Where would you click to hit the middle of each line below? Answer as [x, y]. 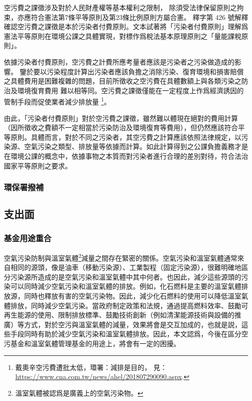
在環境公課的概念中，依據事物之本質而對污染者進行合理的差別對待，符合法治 [126, 156]
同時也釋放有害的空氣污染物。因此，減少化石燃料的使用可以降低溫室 [133, 296]
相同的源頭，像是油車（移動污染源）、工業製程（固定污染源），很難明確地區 [129, 267]
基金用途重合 [28, 238]
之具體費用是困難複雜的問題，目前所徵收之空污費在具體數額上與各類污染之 [123, 81]
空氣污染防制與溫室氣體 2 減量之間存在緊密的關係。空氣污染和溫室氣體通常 [121, 257]
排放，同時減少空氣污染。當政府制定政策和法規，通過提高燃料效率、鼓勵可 [129, 305]
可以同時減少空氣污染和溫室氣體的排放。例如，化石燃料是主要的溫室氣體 [126, 286]
